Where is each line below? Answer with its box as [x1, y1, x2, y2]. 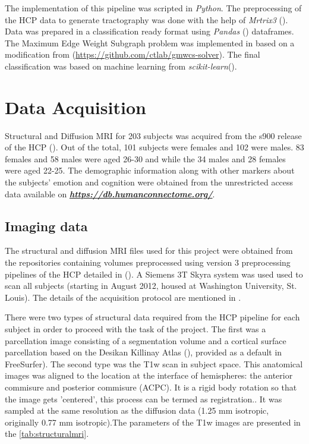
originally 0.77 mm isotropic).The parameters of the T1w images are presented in [5, 415, 301, 428]
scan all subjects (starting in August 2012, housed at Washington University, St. [5, 279, 297, 292]
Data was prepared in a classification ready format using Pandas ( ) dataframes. [5, 25, 294, 37]
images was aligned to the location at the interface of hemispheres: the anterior [5, 369, 293, 382]
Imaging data [5, 216, 88, 235]
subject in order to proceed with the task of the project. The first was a [5, 323, 266, 335]
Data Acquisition [5, 95, 146, 119]
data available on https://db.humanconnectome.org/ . [5, 187, 215, 200]
